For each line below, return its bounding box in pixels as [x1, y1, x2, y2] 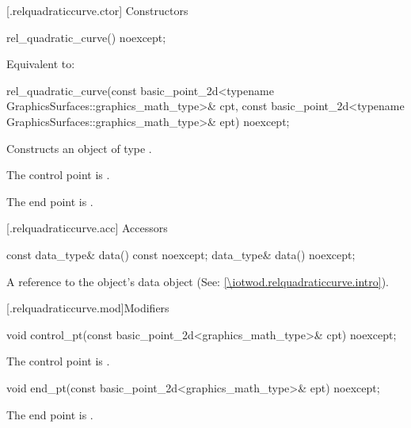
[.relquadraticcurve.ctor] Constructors [6, 2, 188, 18]
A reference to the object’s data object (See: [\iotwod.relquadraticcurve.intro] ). [6, 273, 389, 289]
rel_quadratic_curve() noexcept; [6, 29, 166, 45]
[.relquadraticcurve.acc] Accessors [6, 220, 168, 236]
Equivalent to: [6, 55, 75, 72]
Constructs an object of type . [6, 139, 152, 156]
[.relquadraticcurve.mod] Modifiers [6, 300, 169, 316]
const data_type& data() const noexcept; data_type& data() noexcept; [6, 246, 356, 262]
